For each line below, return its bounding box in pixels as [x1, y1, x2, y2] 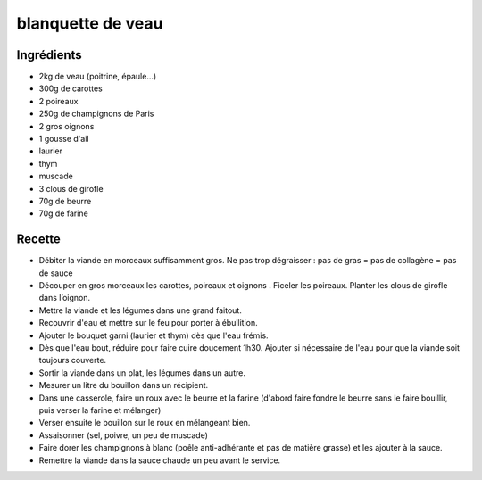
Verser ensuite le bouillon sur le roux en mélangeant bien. [38, 418, 251, 428]
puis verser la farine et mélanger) [38, 404, 162, 415]
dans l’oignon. [38, 293, 91, 303]
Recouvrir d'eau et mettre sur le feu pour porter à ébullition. [38, 318, 258, 328]
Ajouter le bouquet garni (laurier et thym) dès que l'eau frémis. [38, 330, 269, 341]
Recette [16, 232, 62, 247]
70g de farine [38, 208, 88, 219]
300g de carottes [38, 83, 103, 94]
